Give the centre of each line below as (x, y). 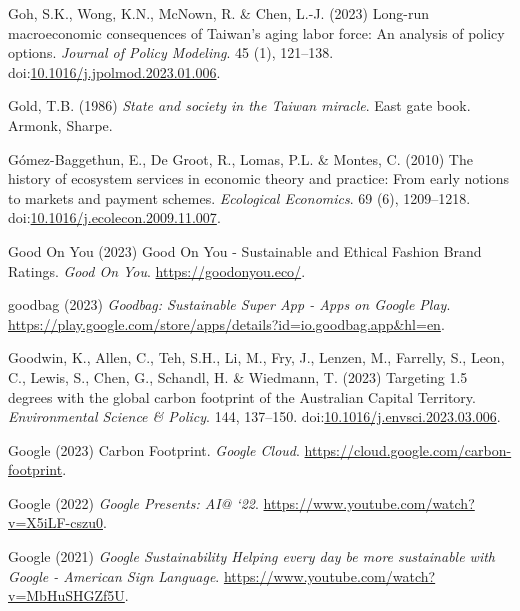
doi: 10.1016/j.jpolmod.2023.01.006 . (114, 71)
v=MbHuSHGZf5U (66, 595)
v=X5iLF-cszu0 (55, 522)
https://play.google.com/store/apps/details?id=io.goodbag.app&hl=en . (226, 323)
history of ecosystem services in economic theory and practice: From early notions (258, 178)
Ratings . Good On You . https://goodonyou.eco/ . (157, 270)
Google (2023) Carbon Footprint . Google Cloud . (154, 449)
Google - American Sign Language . (114, 575)
